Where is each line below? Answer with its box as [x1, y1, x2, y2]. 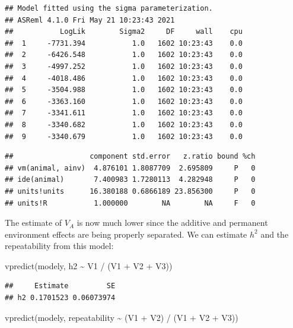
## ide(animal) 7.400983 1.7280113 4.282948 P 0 [5, 175, 256, 184]
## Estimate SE [5, 282, 116, 291]
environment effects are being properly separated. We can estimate [5, 228, 247, 240]
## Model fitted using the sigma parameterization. [5, 4, 213, 12]
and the [260, 228, 289, 240]
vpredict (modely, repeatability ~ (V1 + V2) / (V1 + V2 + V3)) [5, 311, 238, 323]
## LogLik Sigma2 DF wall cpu [5, 27, 243, 36]
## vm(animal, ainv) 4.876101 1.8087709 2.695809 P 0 [5, 163, 256, 172]
